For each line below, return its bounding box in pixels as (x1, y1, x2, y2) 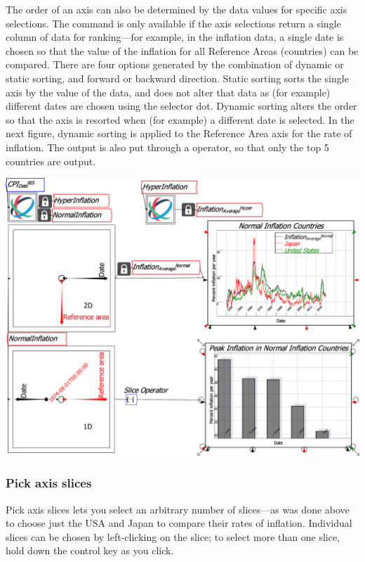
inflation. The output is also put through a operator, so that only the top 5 (6, 139, 329, 154)
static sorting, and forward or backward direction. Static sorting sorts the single (6, 70, 349, 85)
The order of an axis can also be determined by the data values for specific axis (6, 2, 347, 16)
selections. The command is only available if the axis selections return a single (6, 15, 341, 30)
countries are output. (6, 153, 96, 168)
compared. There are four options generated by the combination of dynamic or (6, 57, 344, 72)
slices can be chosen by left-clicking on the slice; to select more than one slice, (6, 529, 340, 544)
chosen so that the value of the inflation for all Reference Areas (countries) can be (6, 43, 359, 58)
